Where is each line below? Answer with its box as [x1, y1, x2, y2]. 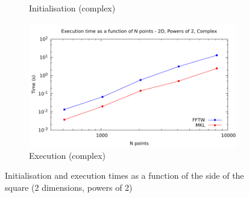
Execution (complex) [29, 149, 106, 161]
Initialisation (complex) [29, 2, 116, 14]
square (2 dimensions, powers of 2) [5, 181, 133, 193]
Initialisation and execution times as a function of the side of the [5, 169, 244, 182]
